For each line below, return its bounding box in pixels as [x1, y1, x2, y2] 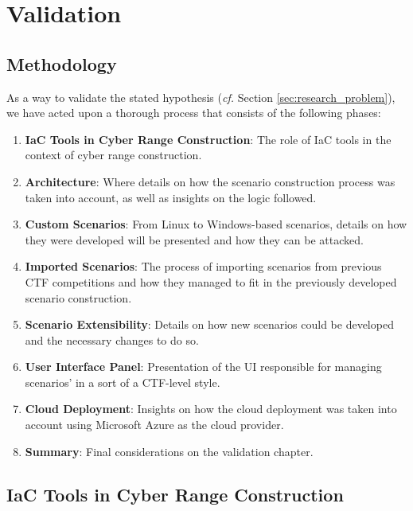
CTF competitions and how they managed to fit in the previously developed [25, 273, 397, 290]
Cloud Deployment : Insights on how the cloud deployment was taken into [25, 400, 397, 417]
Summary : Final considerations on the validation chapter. [25, 443, 314, 459]
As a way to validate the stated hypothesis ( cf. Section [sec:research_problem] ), [6, 88, 395, 105]
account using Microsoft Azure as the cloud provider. [25, 416, 284, 433]
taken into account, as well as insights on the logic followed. [25, 189, 317, 205]
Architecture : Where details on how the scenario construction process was [25, 173, 395, 189]
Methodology [6, 51, 117, 76]
